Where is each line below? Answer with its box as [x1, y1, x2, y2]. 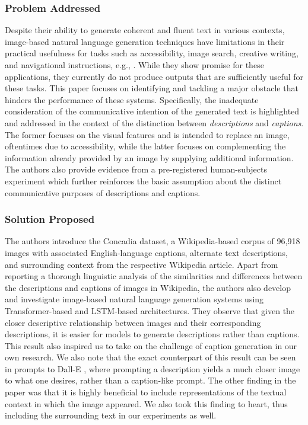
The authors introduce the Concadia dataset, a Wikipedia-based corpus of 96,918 [5, 235, 300, 247]
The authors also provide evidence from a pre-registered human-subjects [5, 163, 267, 175]
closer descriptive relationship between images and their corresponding [5, 316, 261, 328]
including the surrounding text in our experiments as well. [5, 409, 217, 421]
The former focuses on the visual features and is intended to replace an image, [5, 128, 290, 140]
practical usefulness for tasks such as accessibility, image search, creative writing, [5, 47, 299, 59]
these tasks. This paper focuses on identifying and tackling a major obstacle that [5, 82, 299, 94]
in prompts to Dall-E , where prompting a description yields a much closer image [5, 362, 300, 375]
